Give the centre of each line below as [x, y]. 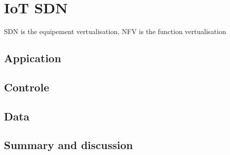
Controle [27, 87]
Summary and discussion [69, 145]
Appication [33, 58]
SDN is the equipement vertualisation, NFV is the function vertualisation [115, 31]
